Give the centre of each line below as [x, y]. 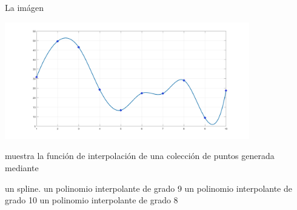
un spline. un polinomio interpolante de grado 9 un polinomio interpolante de [148, 188]
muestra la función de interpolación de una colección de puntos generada [140, 156]
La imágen [24, 7]
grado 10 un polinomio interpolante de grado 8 [92, 200]
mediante [22, 167]
